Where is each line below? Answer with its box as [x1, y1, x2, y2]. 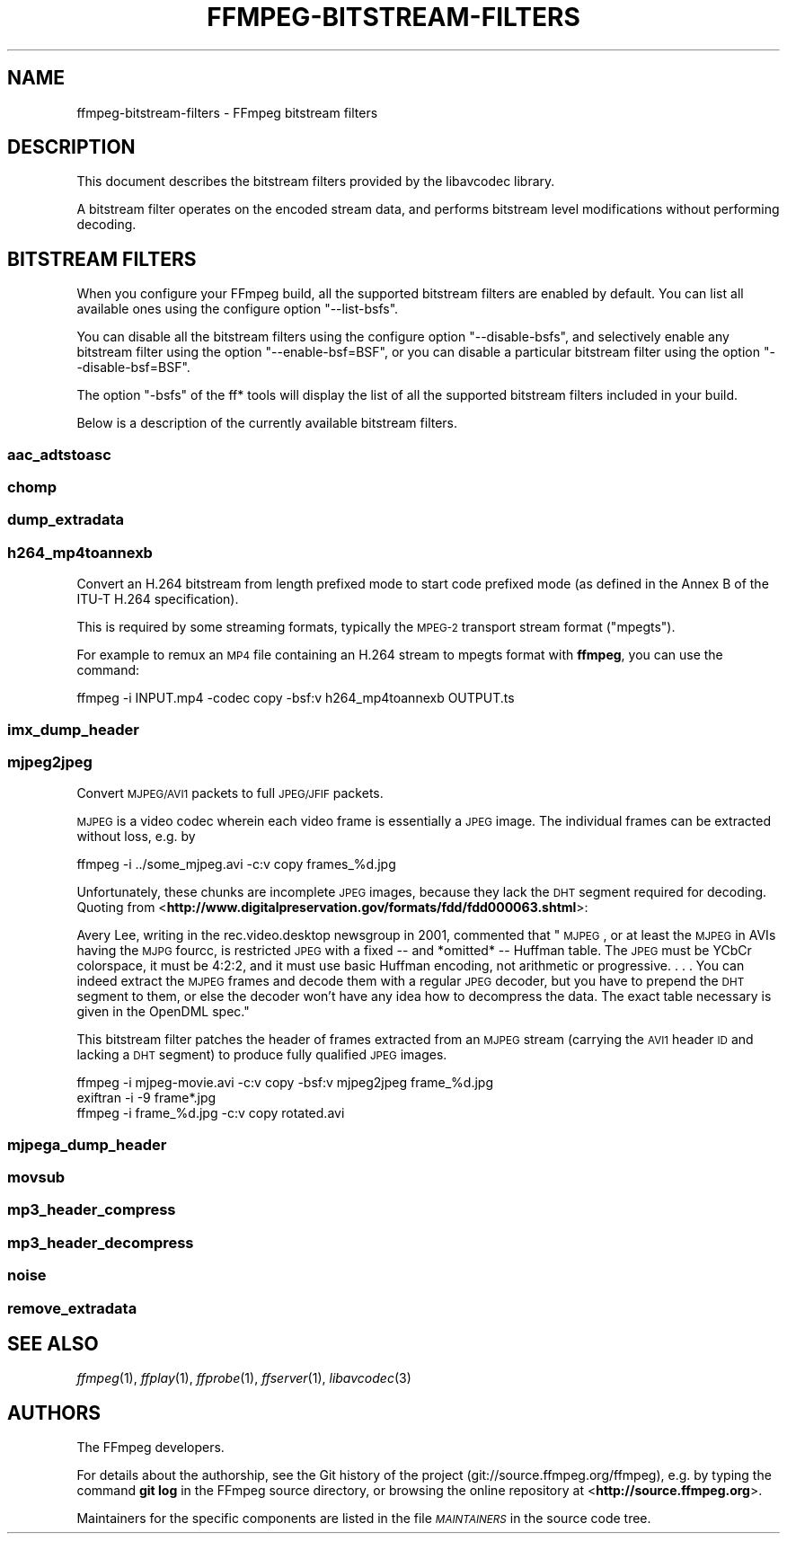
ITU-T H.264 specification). [76, 591, 239, 607]
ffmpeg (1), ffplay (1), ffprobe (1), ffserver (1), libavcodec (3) [76, 1370, 411, 1386]
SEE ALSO [7, 1332, 99, 1355]
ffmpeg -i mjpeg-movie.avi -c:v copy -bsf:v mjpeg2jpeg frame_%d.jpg [76, 1075, 493, 1091]
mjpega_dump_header [7, 1135, 167, 1154]
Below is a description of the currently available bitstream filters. [76, 415, 458, 431]
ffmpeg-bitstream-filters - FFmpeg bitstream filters [76, 104, 378, 120]
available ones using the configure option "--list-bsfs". [76, 301, 399, 317]
